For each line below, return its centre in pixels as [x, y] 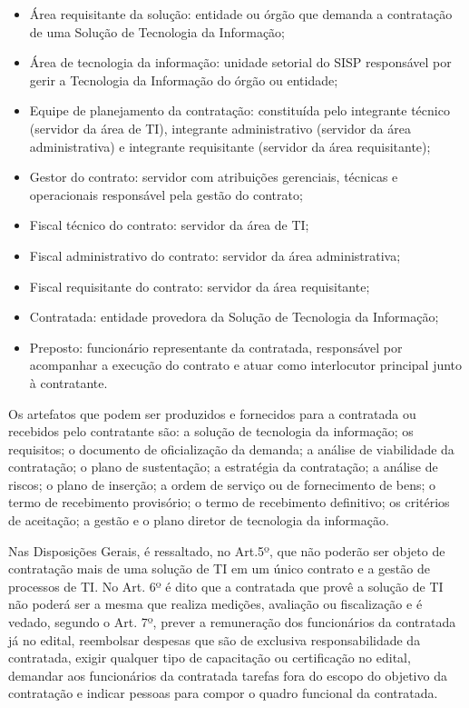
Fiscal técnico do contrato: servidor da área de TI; [169, 225]
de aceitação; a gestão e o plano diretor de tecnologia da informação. [199, 520]
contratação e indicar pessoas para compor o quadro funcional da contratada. [223, 693]
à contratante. [68, 382]
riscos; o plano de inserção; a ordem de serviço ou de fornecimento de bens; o [222, 484]
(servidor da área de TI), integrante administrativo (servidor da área [220, 128]
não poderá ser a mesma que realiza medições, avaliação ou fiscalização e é [215, 604]
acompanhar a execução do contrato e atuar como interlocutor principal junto [246, 365]
